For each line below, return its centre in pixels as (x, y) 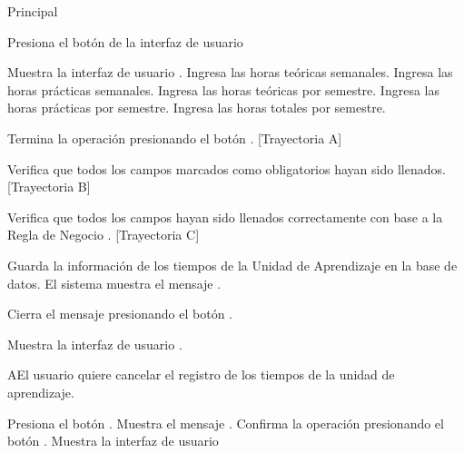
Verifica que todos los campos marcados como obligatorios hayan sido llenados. (227, 168)
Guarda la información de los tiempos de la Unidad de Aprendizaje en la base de (232, 265)
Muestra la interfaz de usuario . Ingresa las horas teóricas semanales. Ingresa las (230, 72)
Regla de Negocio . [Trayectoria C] (104, 235)
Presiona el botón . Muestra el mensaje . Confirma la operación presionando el (226, 423)
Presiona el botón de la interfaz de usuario (125, 41)
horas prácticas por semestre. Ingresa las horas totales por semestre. (197, 108)
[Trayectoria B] (49, 187)
